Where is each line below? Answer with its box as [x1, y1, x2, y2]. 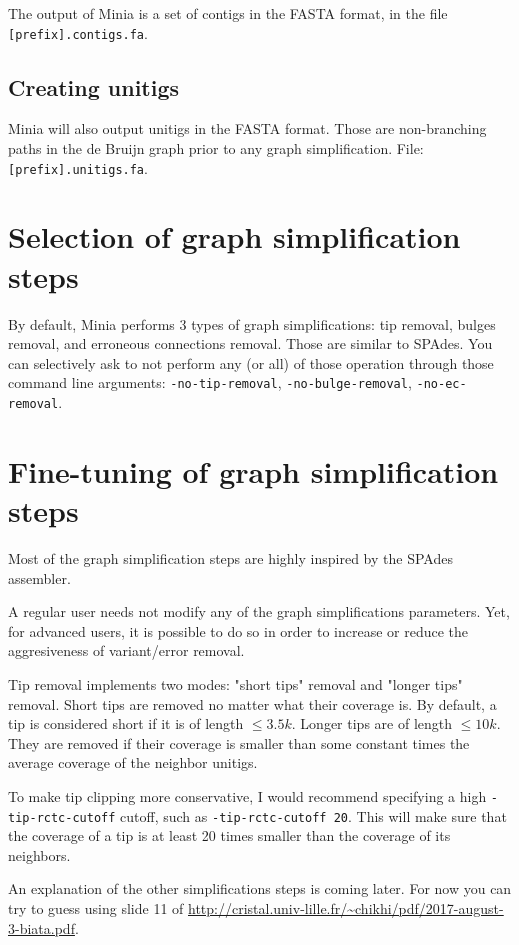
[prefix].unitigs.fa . [8, 157, 148, 178]
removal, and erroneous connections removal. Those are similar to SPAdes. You [8, 333, 493, 354]
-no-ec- [416, 377, 467, 392]
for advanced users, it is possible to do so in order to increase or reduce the [8, 620, 469, 641]
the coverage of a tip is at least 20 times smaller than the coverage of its [8, 825, 451, 846]
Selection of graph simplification [8, 216, 461, 257]
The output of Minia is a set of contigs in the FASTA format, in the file [8, 3, 448, 23]
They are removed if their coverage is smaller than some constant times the [8, 732, 470, 753]
